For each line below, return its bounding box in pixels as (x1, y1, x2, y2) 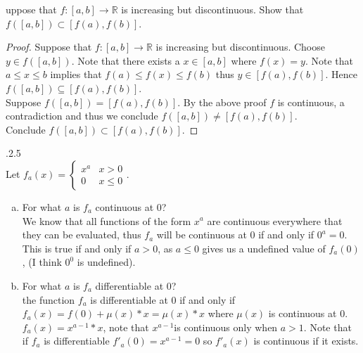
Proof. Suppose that (6, 39, 92, 54)
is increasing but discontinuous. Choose (155, 39, 325, 54)
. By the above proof (177, 94, 267, 109)
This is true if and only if (22, 240, 132, 255)
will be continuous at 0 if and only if (156, 227, 314, 242)
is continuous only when (174, 319, 278, 334)
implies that (50, 67, 102, 82)
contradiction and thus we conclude (6, 108, 158, 123)
